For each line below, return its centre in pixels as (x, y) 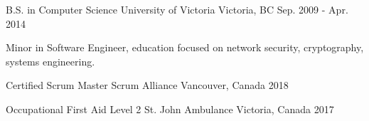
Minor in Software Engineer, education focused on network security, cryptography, (185, 47)
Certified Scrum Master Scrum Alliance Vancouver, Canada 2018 (147, 85)
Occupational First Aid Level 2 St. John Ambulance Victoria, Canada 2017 (170, 109)
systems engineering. (50, 61)
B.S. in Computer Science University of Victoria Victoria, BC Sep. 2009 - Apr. (177, 9)
